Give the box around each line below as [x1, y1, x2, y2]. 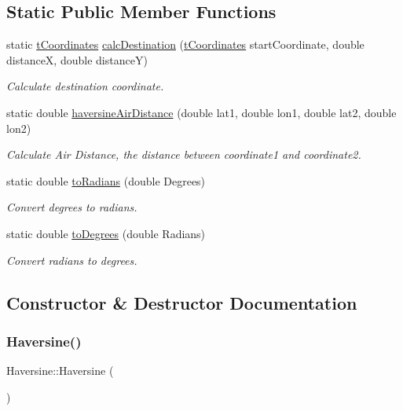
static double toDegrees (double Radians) [6, 225, 206, 241]
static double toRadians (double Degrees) [6, 172, 206, 189]
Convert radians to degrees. [6, 251, 137, 268]
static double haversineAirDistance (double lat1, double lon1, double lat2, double [6, 104, 397, 120]
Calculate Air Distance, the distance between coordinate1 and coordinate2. [6, 146, 361, 163]
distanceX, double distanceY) [6, 51, 148, 68]
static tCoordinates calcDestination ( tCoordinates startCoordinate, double [6, 36, 365, 53]
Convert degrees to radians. [6, 199, 137, 215]
